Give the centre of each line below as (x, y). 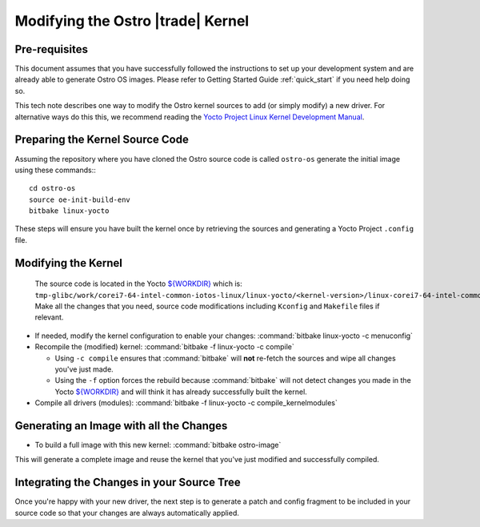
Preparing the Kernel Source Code (102, 140)
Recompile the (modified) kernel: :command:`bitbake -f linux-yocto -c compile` (165, 347)
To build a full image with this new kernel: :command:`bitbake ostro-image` (158, 445)
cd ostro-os (52, 189)
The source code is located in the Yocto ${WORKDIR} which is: (139, 284)
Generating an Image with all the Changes (121, 426)
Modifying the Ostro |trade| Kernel (132, 21)
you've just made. (84, 369)
